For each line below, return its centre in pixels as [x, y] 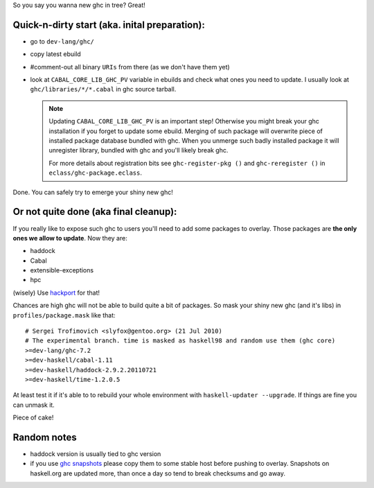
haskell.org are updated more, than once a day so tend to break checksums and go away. [158, 473]
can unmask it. [34, 405]
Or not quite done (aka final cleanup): [95, 212]
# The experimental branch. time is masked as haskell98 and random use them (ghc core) [180, 341]
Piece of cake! [33, 418]
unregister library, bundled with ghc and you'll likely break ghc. [139, 150]
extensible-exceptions [62, 270]
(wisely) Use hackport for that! [56, 293]
